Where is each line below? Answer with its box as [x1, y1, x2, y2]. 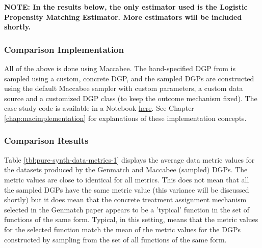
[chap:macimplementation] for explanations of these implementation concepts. [4, 112, 247, 123]
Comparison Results [4, 134, 89, 147]
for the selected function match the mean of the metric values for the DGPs [4, 224, 241, 234]
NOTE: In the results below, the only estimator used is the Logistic [4, 2, 248, 12]
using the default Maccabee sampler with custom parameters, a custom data [4, 83, 243, 94]
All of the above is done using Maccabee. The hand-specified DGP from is [4, 63, 235, 73]
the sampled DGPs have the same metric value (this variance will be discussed [4, 184, 249, 195]
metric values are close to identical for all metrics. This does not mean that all [4, 174, 249, 184]
